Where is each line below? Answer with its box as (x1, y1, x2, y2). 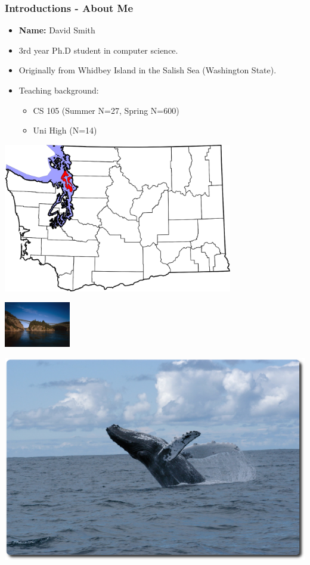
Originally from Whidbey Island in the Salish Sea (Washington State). (18, 64, 277, 76)
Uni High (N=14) (33, 124, 97, 136)
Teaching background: (18, 84, 99, 96)
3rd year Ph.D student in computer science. (18, 44, 178, 56)
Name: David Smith (18, 24, 95, 36)
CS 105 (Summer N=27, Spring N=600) (33, 104, 179, 116)
